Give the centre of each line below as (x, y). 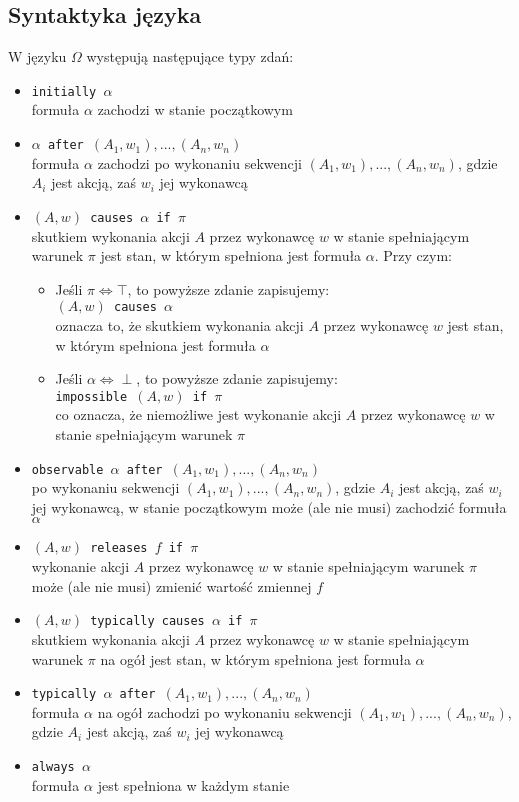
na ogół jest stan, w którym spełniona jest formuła (255, 658)
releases (119, 548)
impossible (91, 396)
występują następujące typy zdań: (190, 56)
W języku (37, 56)
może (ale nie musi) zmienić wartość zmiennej (171, 585)
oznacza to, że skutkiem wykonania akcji (179, 324)
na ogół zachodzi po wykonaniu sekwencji (224, 711)
